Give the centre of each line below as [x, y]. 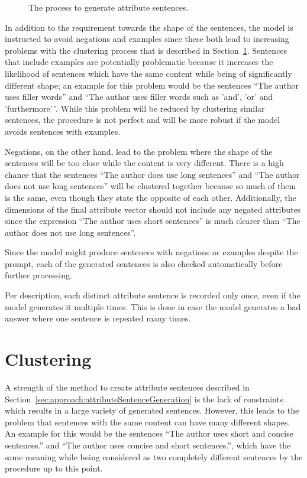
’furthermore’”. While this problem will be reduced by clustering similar [135, 108]
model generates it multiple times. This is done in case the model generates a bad [153, 306]
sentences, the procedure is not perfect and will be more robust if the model [143, 120]
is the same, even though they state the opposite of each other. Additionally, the [151, 197]
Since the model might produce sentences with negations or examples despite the [151, 252]
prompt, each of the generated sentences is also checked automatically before [144, 263]
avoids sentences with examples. [63, 131]
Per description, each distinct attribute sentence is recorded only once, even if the [153, 295]
